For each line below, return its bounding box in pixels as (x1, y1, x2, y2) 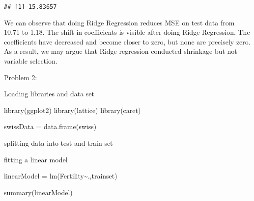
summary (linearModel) (4, 187, 73, 197)
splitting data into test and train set (4, 138, 113, 148)
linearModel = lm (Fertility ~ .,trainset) (4, 171, 117, 181)
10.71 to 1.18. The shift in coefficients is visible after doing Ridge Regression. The (4, 27, 250, 37)
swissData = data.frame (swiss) (4, 121, 97, 132)
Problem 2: (4, 72, 37, 82)
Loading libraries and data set (4, 89, 95, 99)
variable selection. (4, 56, 57, 66)
